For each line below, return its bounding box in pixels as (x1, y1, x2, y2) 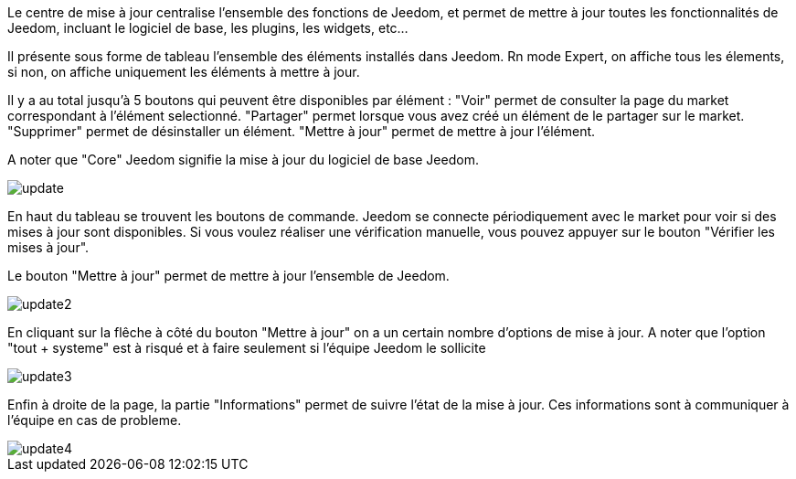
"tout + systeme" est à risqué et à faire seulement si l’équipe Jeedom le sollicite (7, 340, 486, 356)
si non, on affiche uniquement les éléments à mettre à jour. (7, 64, 360, 80)
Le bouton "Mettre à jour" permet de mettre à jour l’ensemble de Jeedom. (7, 268, 450, 283)
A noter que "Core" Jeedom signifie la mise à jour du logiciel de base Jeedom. (7, 152, 479, 167)
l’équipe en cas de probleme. (7, 412, 182, 428)
